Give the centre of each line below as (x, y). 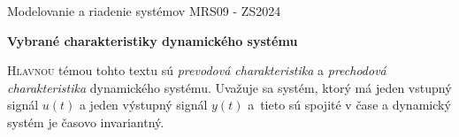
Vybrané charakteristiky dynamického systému (153, 40)
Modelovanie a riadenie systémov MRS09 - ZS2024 (144, 11)
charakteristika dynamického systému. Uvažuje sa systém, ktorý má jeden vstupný (229, 87)
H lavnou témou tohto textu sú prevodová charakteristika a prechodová (197, 70)
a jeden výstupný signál (143, 105)
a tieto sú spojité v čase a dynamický (349, 105)
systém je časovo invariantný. (86, 122)
